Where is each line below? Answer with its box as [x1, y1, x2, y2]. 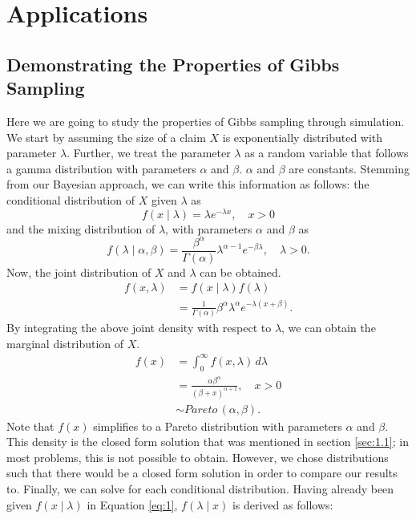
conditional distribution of [6, 191, 135, 208]
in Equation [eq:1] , [87, 496, 178, 513]
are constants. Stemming [289, 160, 410, 176]
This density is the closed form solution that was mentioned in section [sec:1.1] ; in [6, 433, 409, 450]
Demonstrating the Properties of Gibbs [6, 51, 340, 76]
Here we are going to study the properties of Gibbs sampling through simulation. [6, 112, 405, 129]
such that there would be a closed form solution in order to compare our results [6, 464, 398, 481]
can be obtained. [200, 263, 281, 280]
